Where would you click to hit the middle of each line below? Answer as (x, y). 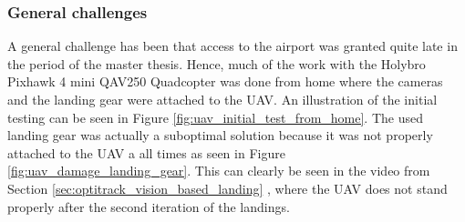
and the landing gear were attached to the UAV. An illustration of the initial (222, 99)
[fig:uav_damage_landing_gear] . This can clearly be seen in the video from (219, 171)
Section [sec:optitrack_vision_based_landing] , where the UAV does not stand (227, 188)
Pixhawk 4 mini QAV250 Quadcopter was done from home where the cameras (225, 81)
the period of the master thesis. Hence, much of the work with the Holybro (217, 63)
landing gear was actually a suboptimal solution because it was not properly (220, 135)
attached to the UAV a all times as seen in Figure (146, 152)
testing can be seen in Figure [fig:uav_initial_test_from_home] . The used (215, 117)
